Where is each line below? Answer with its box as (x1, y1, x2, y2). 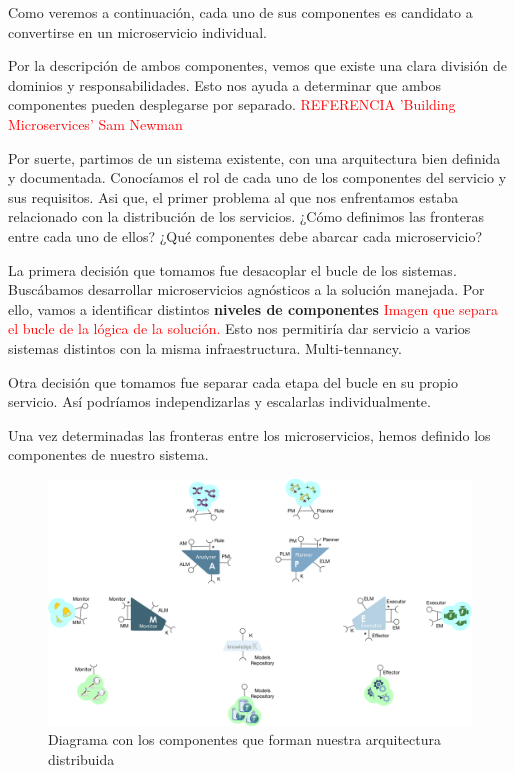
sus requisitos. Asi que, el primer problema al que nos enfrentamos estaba (8, 186, 459, 207)
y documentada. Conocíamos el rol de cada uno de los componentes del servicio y (8, 167, 507, 188)
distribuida (48, 748, 115, 769)
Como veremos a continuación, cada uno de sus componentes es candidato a (8, 2, 473, 22)
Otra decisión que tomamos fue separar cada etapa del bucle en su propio (8, 371, 459, 392)
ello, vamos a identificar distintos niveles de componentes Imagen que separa (8, 298, 499, 319)
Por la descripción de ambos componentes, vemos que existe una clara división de (8, 55, 507, 76)
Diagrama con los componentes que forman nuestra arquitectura (48, 729, 442, 750)
